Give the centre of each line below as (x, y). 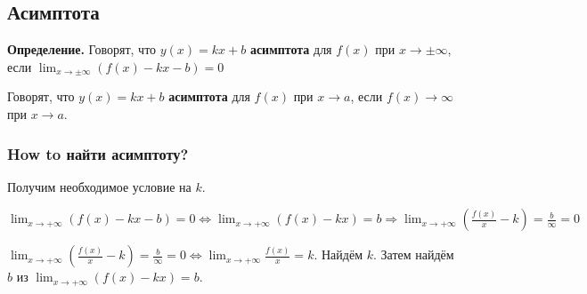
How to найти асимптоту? (98, 153)
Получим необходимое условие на (99, 186)
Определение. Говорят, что (82, 49)
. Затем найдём (413, 254)
